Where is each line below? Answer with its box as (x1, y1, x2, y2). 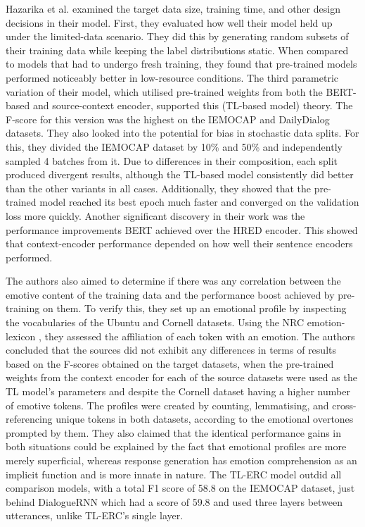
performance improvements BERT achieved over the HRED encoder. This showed (6, 222, 358, 237)
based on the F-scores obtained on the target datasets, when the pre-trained (6, 356, 334, 371)
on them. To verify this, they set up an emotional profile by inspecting (42, 301, 347, 316)
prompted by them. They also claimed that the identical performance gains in (6, 425, 342, 440)
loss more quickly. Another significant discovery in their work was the (6, 208, 305, 223)
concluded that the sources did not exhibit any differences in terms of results (6, 342, 336, 357)
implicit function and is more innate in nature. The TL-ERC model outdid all (6, 466, 342, 481)
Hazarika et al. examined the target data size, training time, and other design (6, 1, 340, 15)
